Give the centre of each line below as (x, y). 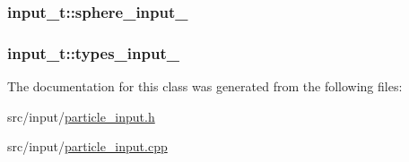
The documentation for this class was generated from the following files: (205, 86)
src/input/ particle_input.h (81, 116)
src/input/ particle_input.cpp (87, 146)
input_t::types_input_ (93, 52)
